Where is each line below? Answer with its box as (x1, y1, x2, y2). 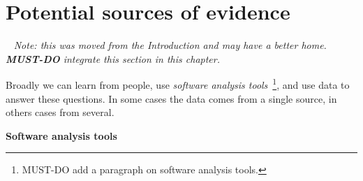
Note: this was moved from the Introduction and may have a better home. (13, 38, 327, 52)
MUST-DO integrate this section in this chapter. (6, 51, 221, 66)
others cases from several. (6, 105, 114, 120)
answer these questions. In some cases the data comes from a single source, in (6, 91, 337, 106)
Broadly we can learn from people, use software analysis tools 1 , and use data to (6, 75, 350, 92)
